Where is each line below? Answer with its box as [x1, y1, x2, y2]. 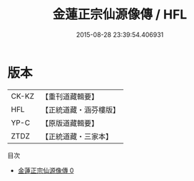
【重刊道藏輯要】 [41, 92, 98, 102]
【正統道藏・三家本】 [41, 131, 113, 141]
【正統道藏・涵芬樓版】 [41, 104, 120, 114]
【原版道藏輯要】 [41, 118, 98, 128]
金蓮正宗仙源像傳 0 [17, 166, 74, 175]
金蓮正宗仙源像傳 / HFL [52, 6, 188, 23]
